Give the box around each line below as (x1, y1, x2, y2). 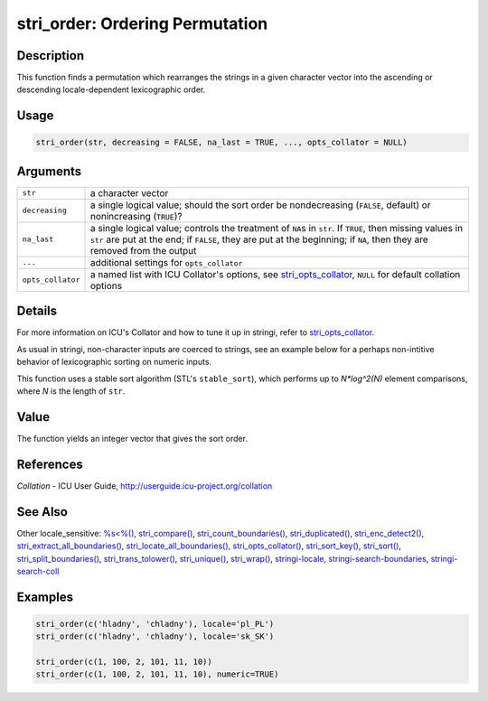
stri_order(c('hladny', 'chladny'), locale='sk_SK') (35, 631, 275, 641)
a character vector (89, 186, 169, 199)
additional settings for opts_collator (89, 256, 243, 268)
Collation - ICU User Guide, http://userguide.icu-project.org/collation (16, 480, 273, 491)
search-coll (16, 565, 60, 576)
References (16, 456, 83, 472)
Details (16, 304, 58, 319)
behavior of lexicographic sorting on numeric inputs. (16, 357, 212, 368)
